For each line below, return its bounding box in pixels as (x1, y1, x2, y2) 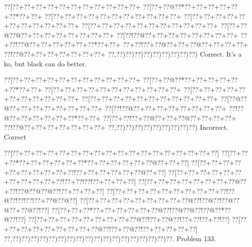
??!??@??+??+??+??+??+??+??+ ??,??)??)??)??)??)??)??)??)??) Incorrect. (4, 122, 229, 132)
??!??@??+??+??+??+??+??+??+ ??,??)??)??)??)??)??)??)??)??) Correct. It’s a (4, 48, 242, 59)
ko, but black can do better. (4, 58, 87, 68)
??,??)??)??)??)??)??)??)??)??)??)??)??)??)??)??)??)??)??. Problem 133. (4, 233, 216, 243)
